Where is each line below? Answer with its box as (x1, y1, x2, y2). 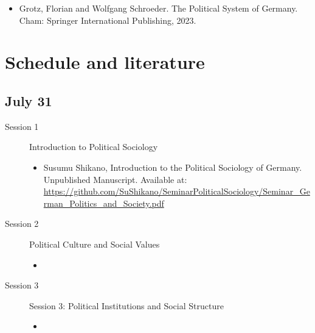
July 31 (5, 91, 52, 110)
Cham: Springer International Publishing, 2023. (19, 13, 196, 26)
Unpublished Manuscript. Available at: (43, 173, 187, 185)
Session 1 (5, 120, 39, 132)
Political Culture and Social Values (29, 237, 160, 250)
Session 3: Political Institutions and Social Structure (29, 299, 224, 312)
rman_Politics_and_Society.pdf (43, 196, 164, 209)
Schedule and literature (5, 49, 205, 74)
